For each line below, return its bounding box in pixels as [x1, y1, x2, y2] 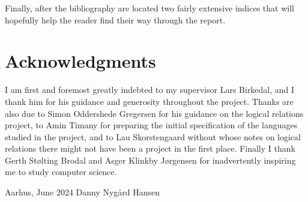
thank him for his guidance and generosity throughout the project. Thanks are [5, 95, 294, 107]
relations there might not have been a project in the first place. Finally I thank [5, 142, 295, 155]
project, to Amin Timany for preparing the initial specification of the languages [5, 119, 298, 131]
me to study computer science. [5, 165, 117, 178]
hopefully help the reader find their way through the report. [5, 13, 226, 26]
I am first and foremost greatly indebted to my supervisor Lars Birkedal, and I [5, 83, 295, 96]
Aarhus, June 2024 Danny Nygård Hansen [5, 186, 160, 198]
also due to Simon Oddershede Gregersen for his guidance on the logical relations [5, 107, 304, 119]
